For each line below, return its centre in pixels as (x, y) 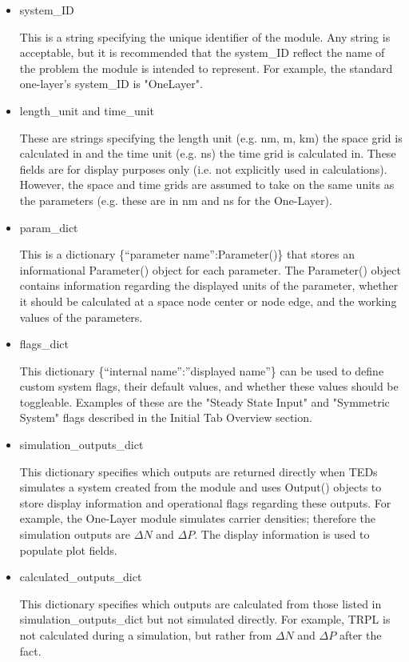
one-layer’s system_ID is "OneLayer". (111, 84)
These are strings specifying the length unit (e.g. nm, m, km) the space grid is (211, 137)
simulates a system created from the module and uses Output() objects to (201, 487)
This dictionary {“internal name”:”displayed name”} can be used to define (202, 370)
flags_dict (44, 344)
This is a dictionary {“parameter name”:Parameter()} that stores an (187, 254)
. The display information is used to (282, 534)
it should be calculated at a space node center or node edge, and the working (208, 301)
